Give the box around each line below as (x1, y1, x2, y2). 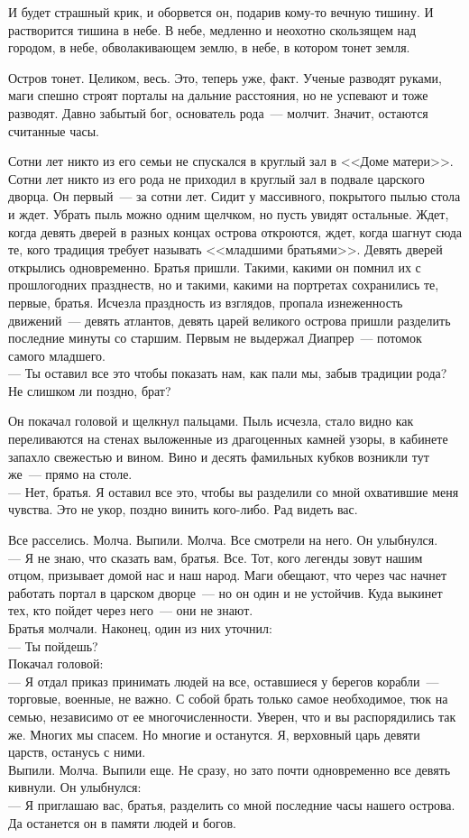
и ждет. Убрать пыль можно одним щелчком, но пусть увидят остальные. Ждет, (8, 204, 449, 223)
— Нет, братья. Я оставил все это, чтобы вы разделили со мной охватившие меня (8, 482, 459, 501)
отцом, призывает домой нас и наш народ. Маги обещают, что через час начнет (8, 566, 447, 585)
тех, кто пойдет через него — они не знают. (8, 601, 253, 620)
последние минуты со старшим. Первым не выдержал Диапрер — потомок (8, 328, 422, 347)
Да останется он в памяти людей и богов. (8, 813, 236, 832)
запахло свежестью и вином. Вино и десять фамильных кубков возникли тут (8, 447, 429, 465)
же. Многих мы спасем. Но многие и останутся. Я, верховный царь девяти (8, 724, 420, 743)
